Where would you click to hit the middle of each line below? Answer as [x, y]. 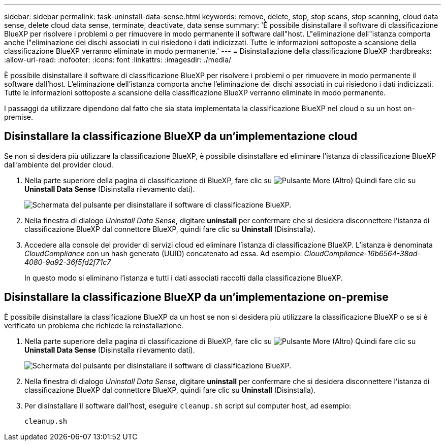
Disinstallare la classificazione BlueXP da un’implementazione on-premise [196, 297]
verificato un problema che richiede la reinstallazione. [94, 325]
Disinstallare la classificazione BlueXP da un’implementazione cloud [181, 136]
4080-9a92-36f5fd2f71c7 [68, 262]
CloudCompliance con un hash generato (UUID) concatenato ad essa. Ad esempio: [163, 253]
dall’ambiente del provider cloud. [59, 164]
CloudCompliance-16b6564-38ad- [362, 253]
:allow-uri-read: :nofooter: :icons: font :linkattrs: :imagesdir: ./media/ [118, 60]
